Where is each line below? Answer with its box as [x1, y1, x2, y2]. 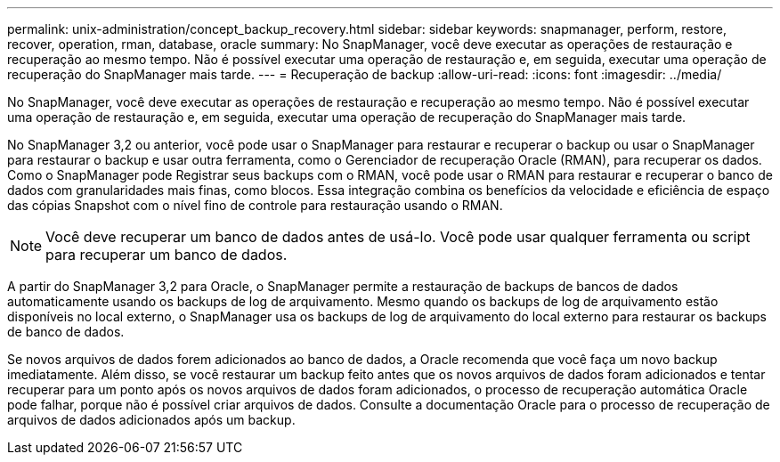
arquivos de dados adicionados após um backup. [7, 412, 296, 427]
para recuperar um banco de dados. [45, 246, 288, 263]
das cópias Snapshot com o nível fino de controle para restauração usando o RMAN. [7, 198, 503, 213]
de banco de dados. [7, 324, 125, 339]
